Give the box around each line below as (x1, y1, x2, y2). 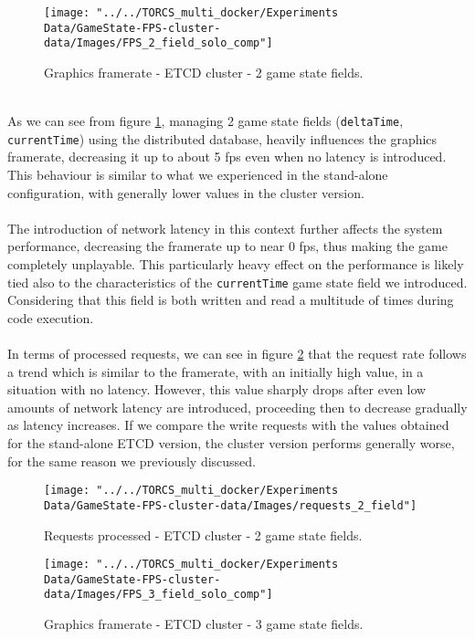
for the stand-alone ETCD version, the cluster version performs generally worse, (7, 434, 455, 453)
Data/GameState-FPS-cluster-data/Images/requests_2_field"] (44, 498, 417, 512)
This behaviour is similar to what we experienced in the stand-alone (7, 165, 388, 184)
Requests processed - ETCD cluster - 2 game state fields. (44, 525, 363, 544)
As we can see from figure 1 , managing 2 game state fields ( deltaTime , (7, 111, 404, 131)
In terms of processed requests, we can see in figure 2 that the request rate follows (7, 344, 467, 363)
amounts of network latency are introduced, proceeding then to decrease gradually (7, 397, 468, 416)
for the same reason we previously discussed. (7, 451, 256, 470)
